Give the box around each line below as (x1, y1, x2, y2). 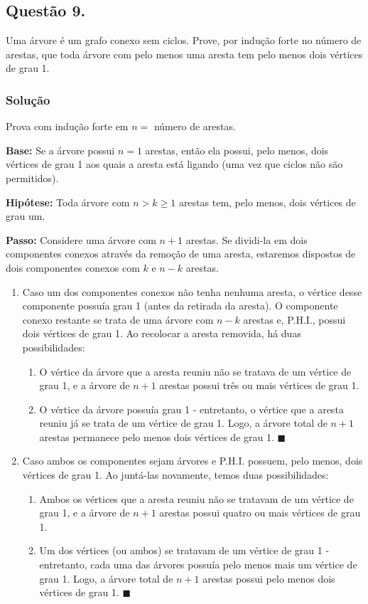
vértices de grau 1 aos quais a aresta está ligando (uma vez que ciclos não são (6, 157, 343, 171)
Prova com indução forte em (6, 119, 129, 134)
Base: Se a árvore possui (6, 142, 115, 157)
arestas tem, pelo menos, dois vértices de (178, 194, 356, 209)
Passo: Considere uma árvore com (6, 232, 156, 247)
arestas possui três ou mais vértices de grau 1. (159, 378, 359, 393)
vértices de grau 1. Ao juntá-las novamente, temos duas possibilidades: (22, 467, 329, 482)
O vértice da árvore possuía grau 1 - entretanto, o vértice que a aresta (39, 401, 344, 416)
